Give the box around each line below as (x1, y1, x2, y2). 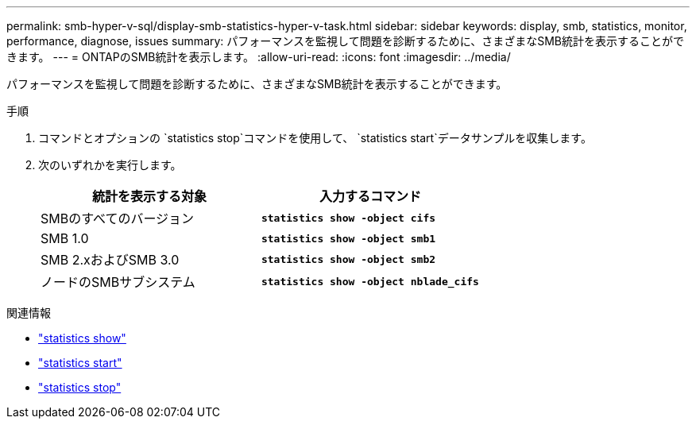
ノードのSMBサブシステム (41, 274, 195, 290)
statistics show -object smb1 (261, 232, 436, 245)
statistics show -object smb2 (261, 253, 436, 265)
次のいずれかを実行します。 (38, 158, 182, 172)
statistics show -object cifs (261, 211, 436, 224)
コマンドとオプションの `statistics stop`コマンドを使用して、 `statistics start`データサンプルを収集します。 (38, 131, 592, 145)
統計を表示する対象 (91, 188, 207, 204)
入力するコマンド (319, 188, 421, 204)
